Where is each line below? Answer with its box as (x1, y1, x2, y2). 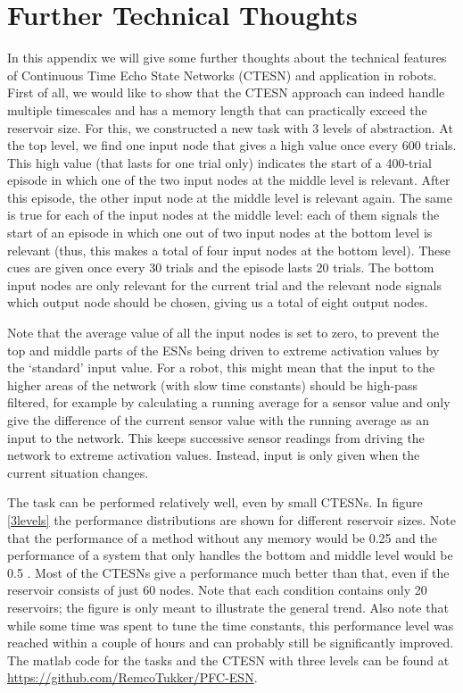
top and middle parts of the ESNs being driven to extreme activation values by (7, 340, 440, 359)
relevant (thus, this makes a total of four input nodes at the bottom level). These (7, 240, 451, 259)
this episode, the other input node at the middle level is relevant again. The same (7, 188, 452, 206)
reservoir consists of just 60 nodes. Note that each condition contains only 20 (7, 580, 427, 599)
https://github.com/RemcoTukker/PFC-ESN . (7, 668, 258, 687)
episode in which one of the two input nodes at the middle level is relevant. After (7, 171, 451, 189)
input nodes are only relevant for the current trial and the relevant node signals (7, 275, 442, 294)
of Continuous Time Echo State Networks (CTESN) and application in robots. (7, 65, 437, 84)
